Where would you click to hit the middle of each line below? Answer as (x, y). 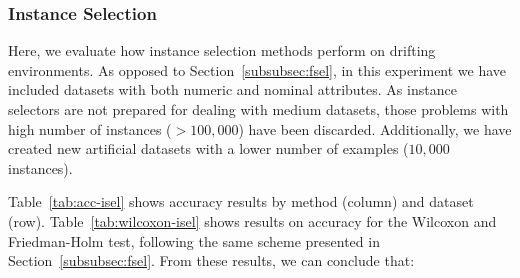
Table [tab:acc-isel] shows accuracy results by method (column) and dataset (241, 201)
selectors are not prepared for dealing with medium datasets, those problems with (258, 109)
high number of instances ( (90, 128)
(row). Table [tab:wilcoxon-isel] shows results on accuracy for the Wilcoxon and (252, 220)
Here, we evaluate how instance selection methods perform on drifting (222, 50)
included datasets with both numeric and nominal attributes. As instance (232, 89)
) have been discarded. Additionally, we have (375, 128)
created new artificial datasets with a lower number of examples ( (208, 148)
